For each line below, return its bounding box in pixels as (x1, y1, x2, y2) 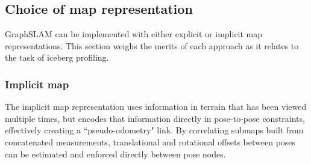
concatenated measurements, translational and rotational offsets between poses (5, 135, 296, 148)
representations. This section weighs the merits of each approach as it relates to (5, 39, 299, 52)
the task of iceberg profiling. (5, 51, 109, 64)
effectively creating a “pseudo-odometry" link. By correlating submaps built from (5, 124, 304, 136)
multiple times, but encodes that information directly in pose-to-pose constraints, (5, 112, 305, 124)
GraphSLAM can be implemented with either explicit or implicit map (5, 28, 263, 40)
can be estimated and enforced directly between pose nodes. (5, 147, 226, 160)
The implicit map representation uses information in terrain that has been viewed (5, 100, 307, 113)
